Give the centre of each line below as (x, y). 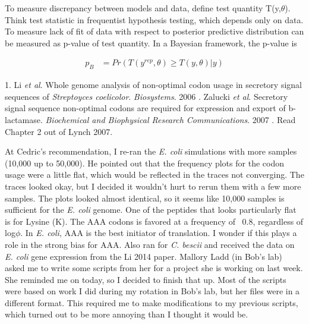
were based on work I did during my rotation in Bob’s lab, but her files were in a (152, 291)
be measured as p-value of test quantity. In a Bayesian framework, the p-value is (151, 43)
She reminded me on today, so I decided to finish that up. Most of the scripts (146, 279)
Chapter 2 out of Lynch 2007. (59, 131)
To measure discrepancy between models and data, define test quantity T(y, (143, 8)
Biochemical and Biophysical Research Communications (146, 119)
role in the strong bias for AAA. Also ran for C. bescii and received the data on (150, 244)
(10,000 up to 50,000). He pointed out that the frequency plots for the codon (144, 163)
